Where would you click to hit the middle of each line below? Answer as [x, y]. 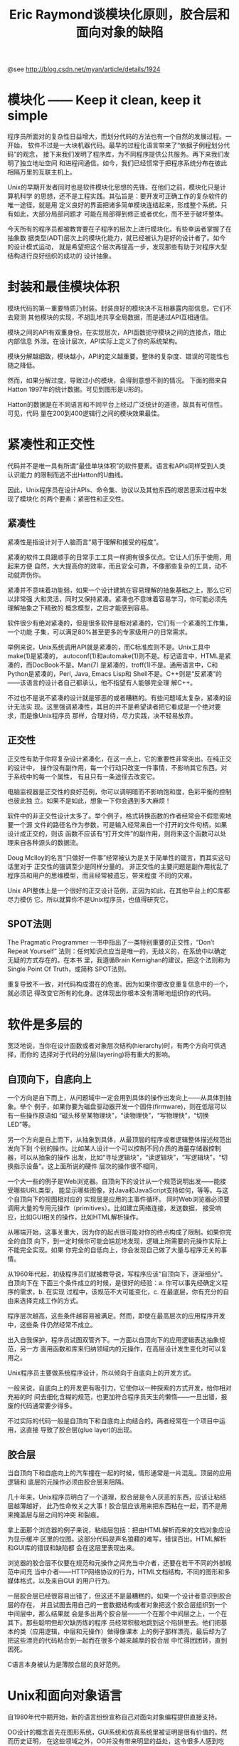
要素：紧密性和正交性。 [93, 499]
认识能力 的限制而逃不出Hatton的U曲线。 [67, 475]
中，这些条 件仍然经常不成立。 [52, 1325]
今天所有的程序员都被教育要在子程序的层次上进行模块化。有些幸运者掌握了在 [119, 229]
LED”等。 [21, 1124]
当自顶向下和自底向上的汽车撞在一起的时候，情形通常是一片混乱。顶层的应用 [119, 1473]
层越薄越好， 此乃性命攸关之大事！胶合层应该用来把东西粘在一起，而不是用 [117, 1506]
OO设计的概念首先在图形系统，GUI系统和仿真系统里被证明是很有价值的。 [115, 1732]
